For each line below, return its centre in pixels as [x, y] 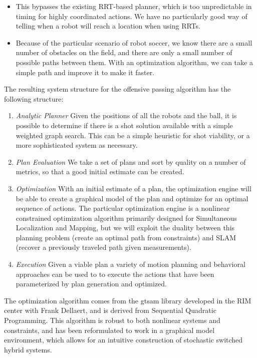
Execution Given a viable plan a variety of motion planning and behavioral [131, 264]
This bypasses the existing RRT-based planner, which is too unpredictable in [134, 6]
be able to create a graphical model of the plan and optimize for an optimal [132, 198]
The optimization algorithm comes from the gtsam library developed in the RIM [128, 300]
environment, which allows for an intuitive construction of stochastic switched [123, 340]
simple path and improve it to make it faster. [85, 72]
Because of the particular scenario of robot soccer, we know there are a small [134, 42]
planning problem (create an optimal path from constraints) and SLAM [126, 237]
